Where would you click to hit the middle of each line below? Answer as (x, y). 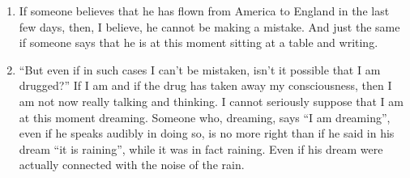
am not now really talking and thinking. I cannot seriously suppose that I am (211, 101)
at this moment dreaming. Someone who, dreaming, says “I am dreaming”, (205, 117)
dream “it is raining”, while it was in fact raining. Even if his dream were (201, 148)
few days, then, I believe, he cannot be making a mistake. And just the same (209, 26)
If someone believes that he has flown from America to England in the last (204, 11)
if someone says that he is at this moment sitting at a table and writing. (199, 42)
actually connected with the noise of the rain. (132, 165)
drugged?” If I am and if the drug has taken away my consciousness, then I (205, 85)
